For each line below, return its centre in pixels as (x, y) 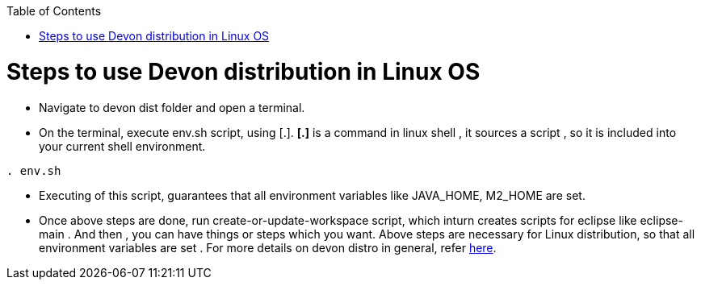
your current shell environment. (122, 146)
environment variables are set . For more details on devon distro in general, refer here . (268, 247)
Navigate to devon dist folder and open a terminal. (172, 107)
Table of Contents (54, 11)
